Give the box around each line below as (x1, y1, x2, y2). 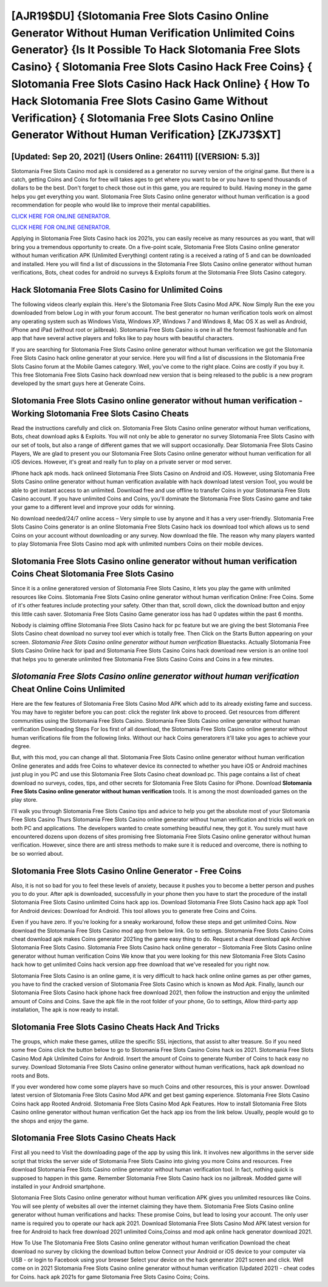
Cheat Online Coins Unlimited (11, 684, 126, 694)
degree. (11, 743, 31, 750)
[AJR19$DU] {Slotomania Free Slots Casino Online (11, 9, 269, 22)
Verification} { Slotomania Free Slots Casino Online (11, 111, 274, 125)
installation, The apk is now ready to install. (11, 1006, 120, 1014)
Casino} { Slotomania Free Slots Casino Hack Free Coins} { (11, 60, 313, 74)
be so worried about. (11, 850, 64, 857)
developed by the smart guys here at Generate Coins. (11, 380, 146, 387)
